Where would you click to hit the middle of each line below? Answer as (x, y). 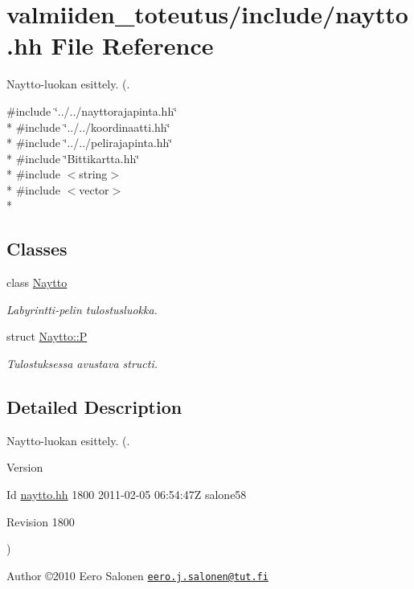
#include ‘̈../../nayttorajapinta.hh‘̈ (92, 110)
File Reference (132, 45)
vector (94, 189)
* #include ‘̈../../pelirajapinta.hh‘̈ (90, 143)
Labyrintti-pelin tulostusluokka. (82, 309)
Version (25, 467)
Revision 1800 (41, 521)
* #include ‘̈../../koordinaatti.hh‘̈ (88, 127)
